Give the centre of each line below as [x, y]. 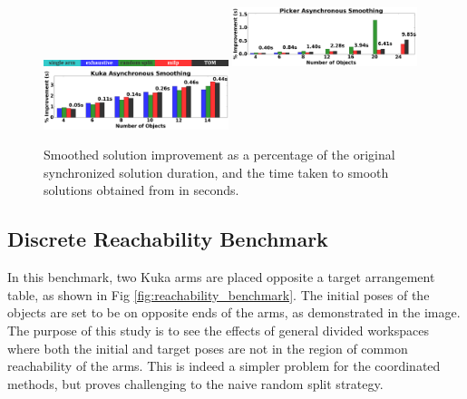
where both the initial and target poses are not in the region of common [208, 348]
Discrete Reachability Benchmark [168, 239]
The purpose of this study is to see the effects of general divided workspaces [219, 330]
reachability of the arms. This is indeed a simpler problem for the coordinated [224, 366]
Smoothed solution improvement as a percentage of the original [219, 155]
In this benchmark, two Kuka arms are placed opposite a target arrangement [221, 277]
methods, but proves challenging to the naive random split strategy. [195, 383]
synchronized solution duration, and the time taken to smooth [216, 172]
